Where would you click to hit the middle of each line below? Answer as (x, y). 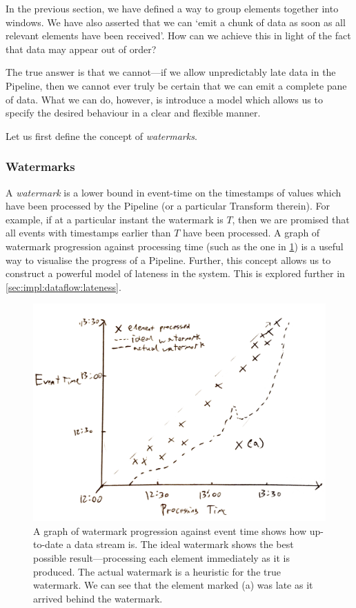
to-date (48, 544)
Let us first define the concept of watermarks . (101, 135)
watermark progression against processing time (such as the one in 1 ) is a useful (175, 246)
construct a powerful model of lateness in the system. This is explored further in (175, 273)
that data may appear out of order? (81, 49)
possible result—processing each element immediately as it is (161, 558)
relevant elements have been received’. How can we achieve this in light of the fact (178, 36)
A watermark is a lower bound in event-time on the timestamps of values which (174, 192)
